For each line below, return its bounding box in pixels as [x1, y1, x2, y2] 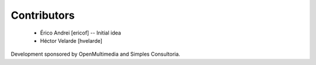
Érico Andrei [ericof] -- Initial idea [40, 29, 121, 36]
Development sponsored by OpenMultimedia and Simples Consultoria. [11, 50, 181, 58]
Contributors [11, 9, 75, 22]
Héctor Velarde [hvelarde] [40, 37, 102, 44]
